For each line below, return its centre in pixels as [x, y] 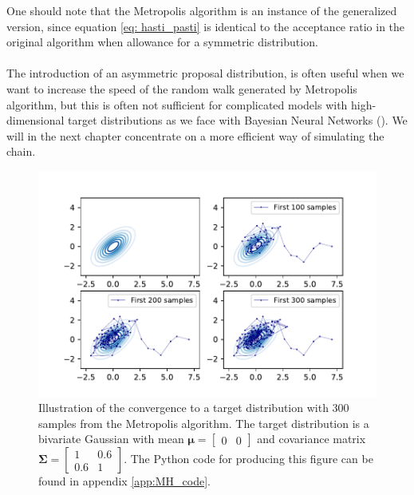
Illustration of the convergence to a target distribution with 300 [194, 408]
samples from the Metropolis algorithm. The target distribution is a [204, 423]
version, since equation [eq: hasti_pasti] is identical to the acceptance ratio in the [206, 26]
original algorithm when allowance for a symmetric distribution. [162, 42]
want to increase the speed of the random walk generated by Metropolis [182, 88]
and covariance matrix [311, 439]
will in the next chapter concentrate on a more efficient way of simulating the [195, 135]
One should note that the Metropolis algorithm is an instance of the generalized [202, 10]
